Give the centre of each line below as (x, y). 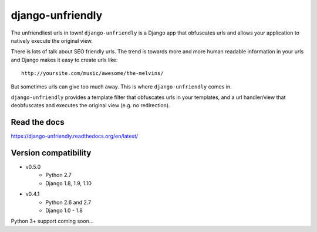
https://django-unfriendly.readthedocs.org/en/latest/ (75, 136)
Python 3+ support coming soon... (52, 221)
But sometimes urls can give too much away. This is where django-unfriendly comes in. (121, 86)
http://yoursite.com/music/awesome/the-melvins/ (92, 74)
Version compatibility (51, 153)
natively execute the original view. (52, 40)
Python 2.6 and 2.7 (68, 202)
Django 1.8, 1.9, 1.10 (69, 183)
